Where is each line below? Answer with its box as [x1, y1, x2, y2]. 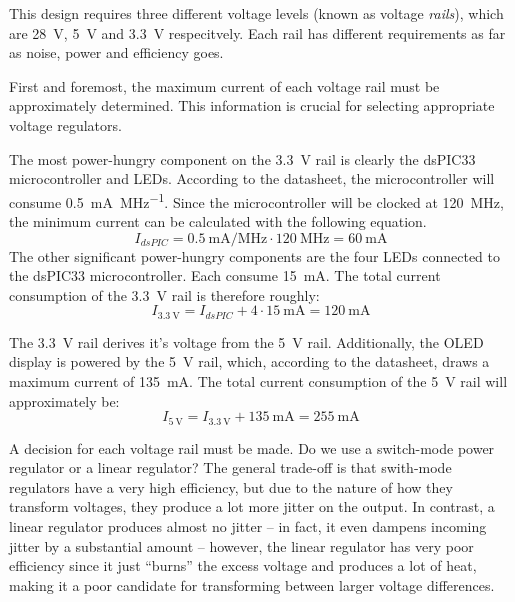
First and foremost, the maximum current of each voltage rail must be [9, 75, 440, 96]
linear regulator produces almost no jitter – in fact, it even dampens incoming [9, 516, 487, 537]
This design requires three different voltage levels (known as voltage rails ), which [9, 3, 504, 23]
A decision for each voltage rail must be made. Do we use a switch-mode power [9, 437, 495, 458]
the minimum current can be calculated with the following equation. [9, 211, 427, 231]
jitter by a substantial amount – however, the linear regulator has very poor [9, 535, 474, 556]
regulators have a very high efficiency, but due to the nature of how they [9, 476, 453, 497]
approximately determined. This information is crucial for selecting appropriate [9, 95, 495, 116]
